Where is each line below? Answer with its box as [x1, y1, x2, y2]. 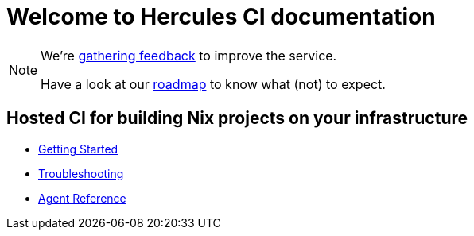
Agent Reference [38, 191, 126, 205]
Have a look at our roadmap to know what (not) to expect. [41, 75, 386, 92]
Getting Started [38, 141, 118, 156]
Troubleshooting [38, 166, 124, 180]
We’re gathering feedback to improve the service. [41, 47, 337, 64]
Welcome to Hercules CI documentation [6, 3, 436, 30]
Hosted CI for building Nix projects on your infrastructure [6, 108, 468, 129]
